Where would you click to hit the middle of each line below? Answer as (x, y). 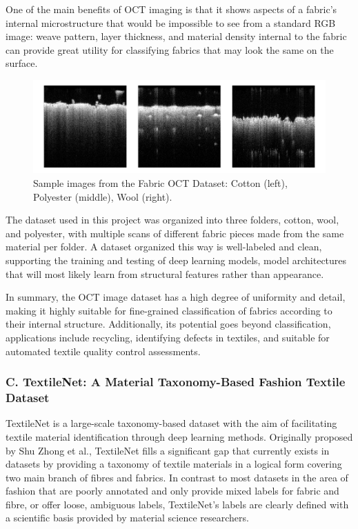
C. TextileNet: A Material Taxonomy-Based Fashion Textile (176, 382)
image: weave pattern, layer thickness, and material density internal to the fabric (176, 36)
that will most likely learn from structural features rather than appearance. (165, 273)
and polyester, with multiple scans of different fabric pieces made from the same (175, 233)
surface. (22, 63)
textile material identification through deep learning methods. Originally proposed (179, 436)
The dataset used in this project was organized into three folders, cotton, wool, (172, 220)
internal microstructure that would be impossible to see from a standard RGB (171, 22)
